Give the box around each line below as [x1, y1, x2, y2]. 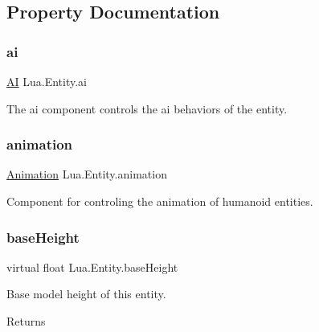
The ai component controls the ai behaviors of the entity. [6, 100, 288, 117]
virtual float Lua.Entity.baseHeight [6, 258, 178, 275]
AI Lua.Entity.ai [6, 73, 87, 89]
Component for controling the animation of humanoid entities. [6, 193, 313, 209]
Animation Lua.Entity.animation [6, 166, 167, 182]
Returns [6, 313, 46, 329]
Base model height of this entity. [6, 285, 166, 302]
